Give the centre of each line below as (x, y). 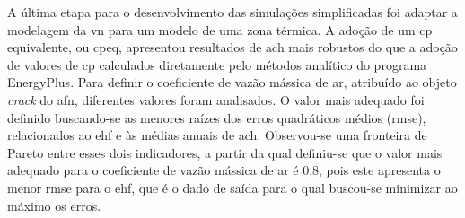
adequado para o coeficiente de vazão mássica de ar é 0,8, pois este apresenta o (224, 170)
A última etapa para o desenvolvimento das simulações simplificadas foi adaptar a (232, 12)
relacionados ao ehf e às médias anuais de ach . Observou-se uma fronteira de (217, 135)
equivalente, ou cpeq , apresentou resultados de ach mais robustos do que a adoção (232, 47)
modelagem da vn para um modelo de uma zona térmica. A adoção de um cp (220, 29)
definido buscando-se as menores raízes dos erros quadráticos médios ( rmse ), (217, 117)
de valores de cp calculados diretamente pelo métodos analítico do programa (217, 64)
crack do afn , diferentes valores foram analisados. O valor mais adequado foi (216, 99)
